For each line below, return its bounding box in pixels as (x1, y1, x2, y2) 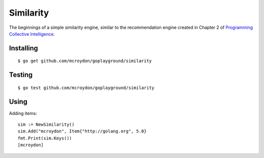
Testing (9, 71, 33, 79)
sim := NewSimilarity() (18, 122, 75, 127)
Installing (9, 44, 39, 52)
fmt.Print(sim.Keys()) (18, 135, 72, 141)
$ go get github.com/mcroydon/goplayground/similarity (18, 58, 152, 64)
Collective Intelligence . (9, 31, 55, 37)
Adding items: (9, 110, 37, 116)
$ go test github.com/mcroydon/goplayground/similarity (18, 85, 154, 90)
